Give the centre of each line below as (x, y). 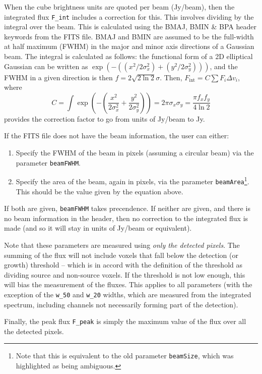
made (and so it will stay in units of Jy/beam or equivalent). (98, 228)
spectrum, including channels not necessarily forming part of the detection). (121, 304)
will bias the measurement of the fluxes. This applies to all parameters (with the (128, 284)
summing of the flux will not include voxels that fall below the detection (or (121, 255)
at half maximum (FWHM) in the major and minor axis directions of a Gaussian (129, 46)
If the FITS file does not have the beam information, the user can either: (117, 136)
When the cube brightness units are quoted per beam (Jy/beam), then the (119, 7)
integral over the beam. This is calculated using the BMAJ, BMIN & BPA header (130, 26)
